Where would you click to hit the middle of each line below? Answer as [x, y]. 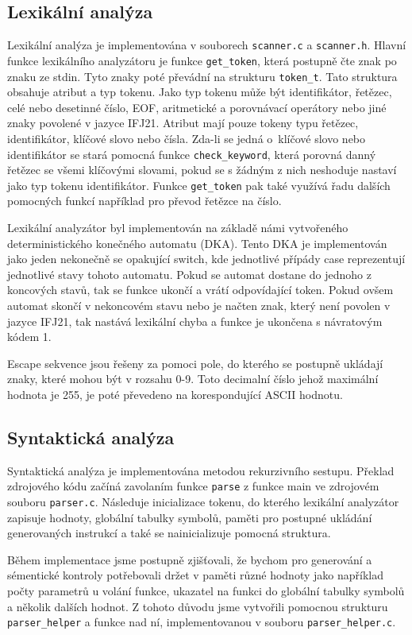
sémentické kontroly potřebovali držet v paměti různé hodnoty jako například [195, 575]
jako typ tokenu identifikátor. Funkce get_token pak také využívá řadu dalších [199, 185]
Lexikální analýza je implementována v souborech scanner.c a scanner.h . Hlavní [207, 45]
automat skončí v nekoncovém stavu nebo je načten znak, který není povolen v [199, 306]
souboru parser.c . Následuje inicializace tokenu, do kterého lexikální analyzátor [203, 502]
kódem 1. [29, 337]
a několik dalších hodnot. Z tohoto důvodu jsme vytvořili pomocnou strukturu [198, 606]
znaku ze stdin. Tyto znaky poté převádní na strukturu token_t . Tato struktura [202, 76]
